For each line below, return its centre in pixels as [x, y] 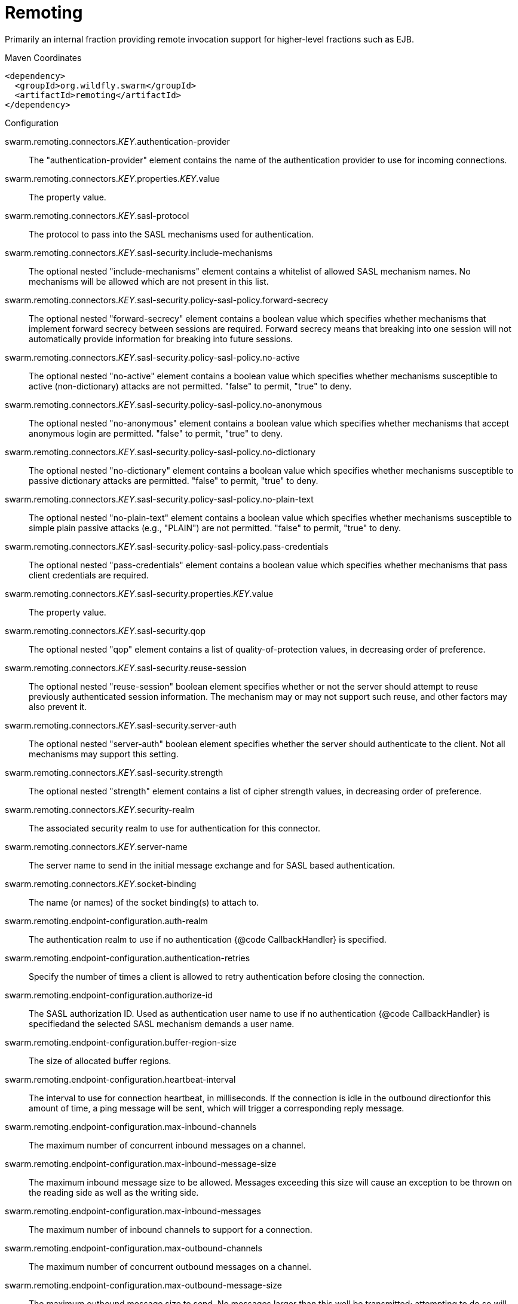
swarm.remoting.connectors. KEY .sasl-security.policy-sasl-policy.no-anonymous [163, 404]
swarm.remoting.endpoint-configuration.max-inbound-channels [131, 1126]
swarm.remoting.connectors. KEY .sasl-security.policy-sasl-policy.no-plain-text [159, 499]
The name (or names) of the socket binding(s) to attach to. [144, 902]
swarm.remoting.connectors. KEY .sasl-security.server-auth [121, 725]
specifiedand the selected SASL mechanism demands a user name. [162, 1023]
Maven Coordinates [43, 57]
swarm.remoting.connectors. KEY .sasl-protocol [97, 215]
